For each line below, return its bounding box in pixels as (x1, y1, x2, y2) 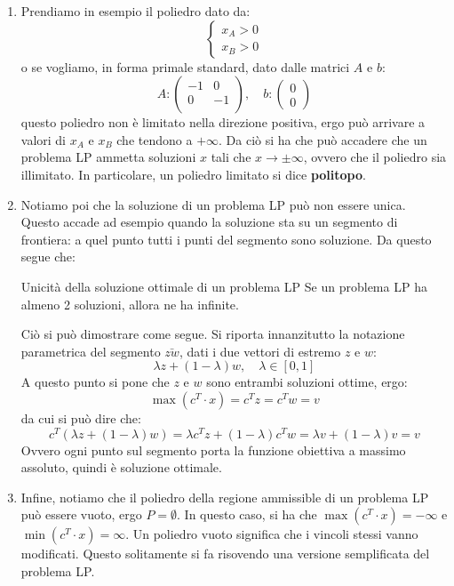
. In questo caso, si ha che (177, 505, 317, 524)
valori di (20, 130, 67, 149)
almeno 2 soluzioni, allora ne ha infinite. (20, 294, 239, 313)
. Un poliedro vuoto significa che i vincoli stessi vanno (125, 525, 418, 543)
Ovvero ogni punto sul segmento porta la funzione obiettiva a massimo (20, 440, 406, 459)
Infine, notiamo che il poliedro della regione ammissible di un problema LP (20, 487, 429, 506)
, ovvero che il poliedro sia (303, 148, 447, 166)
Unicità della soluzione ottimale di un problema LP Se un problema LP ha (20, 277, 427, 295)
